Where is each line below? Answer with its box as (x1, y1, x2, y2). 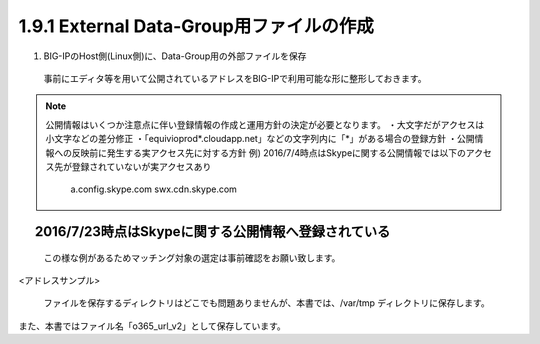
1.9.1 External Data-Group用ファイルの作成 (18, 15, 374, 37)
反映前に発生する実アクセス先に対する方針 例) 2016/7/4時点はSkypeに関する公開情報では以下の (71, 146, 467, 159)
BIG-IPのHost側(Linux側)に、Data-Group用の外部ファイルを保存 (43, 50, 307, 62)
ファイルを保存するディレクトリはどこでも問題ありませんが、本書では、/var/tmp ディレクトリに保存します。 (43, 297, 490, 309)
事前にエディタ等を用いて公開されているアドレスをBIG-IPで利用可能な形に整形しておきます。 (43, 72, 427, 84)
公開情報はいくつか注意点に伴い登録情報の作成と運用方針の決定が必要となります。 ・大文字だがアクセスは (45, 118, 485, 130)
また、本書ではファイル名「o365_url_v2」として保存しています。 (18, 320, 287, 332)
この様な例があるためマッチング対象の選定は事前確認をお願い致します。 (43, 251, 341, 264)
